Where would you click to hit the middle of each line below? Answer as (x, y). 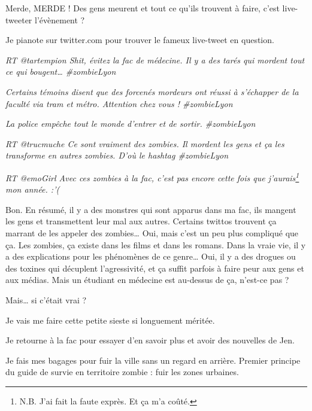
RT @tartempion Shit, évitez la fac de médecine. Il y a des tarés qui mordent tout (155, 60)
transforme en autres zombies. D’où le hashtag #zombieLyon (117, 155)
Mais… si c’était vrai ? (46, 299)
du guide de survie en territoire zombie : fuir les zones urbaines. (122, 372)
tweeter (19, 19)
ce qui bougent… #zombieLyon (61, 71)
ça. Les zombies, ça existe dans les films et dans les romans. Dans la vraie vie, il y (156, 244)
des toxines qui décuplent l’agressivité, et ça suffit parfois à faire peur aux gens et (155, 268)
